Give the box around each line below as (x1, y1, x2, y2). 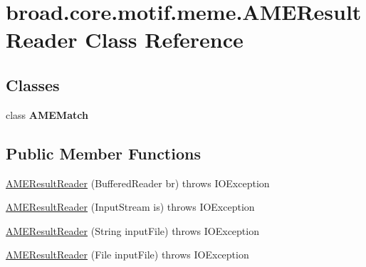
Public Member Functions (6, 142, 201, 164)
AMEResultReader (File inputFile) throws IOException (6, 247, 249, 262)
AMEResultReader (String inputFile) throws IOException (6, 223, 259, 238)
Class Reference (85, 25, 244, 54)
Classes (6, 73, 60, 95)
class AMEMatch (6, 107, 88, 122)
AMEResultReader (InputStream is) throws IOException (6, 199, 255, 214)
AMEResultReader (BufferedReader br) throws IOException (6, 175, 270, 190)
